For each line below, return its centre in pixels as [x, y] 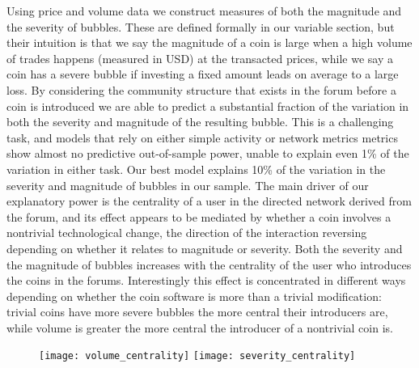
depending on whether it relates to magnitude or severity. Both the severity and [205, 248]
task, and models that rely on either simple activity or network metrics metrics [202, 137]
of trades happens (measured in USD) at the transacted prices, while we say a [200, 58]
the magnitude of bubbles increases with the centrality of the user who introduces [209, 264]
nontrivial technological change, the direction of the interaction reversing [187, 233]
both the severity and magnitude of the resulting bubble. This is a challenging [200, 122]
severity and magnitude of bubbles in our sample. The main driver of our [188, 185]
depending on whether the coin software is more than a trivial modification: [194, 296]
